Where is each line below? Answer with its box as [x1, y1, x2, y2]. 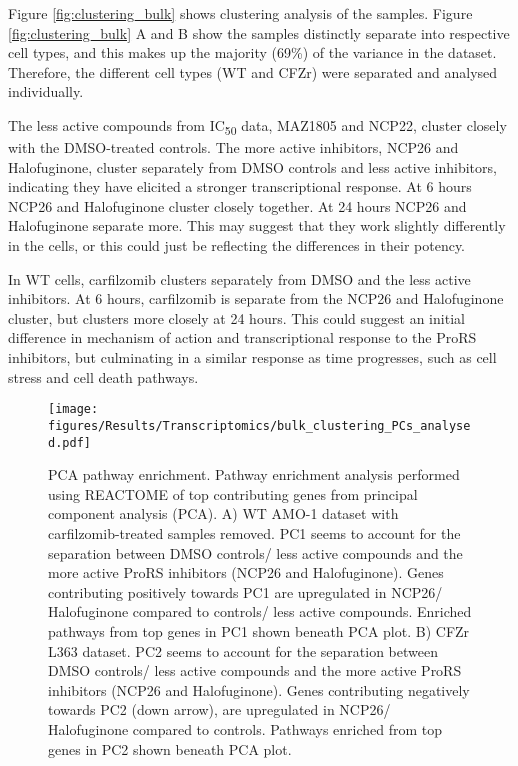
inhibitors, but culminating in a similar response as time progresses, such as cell [8, 347, 497, 368]
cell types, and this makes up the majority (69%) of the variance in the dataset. [8, 42, 497, 63]
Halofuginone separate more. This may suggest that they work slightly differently [8, 215, 506, 236]
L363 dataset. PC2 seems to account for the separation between [48, 640, 438, 661]
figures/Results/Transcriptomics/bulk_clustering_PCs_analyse [48, 418, 471, 433]
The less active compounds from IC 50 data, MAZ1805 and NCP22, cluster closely [8, 114, 507, 138]
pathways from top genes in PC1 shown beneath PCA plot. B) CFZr [48, 620, 470, 641]
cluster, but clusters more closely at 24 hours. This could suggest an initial [8, 307, 465, 328]
